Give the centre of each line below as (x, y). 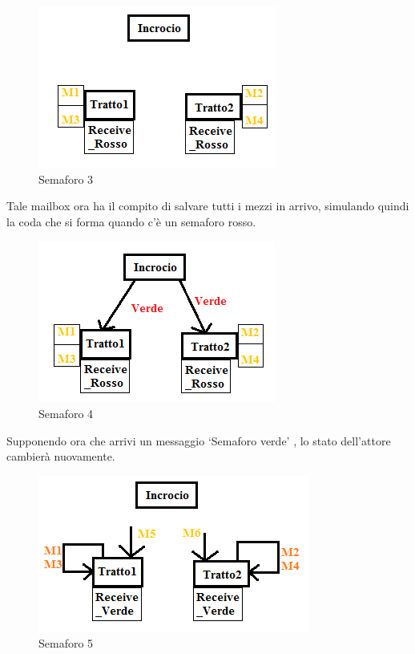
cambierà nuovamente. (61, 456)
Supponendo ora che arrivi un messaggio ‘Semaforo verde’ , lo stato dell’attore (199, 440)
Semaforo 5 (66, 643)
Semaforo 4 (66, 413)
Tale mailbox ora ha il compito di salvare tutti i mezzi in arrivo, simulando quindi (208, 206)
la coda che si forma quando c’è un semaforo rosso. (131, 221)
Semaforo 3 (66, 179)
